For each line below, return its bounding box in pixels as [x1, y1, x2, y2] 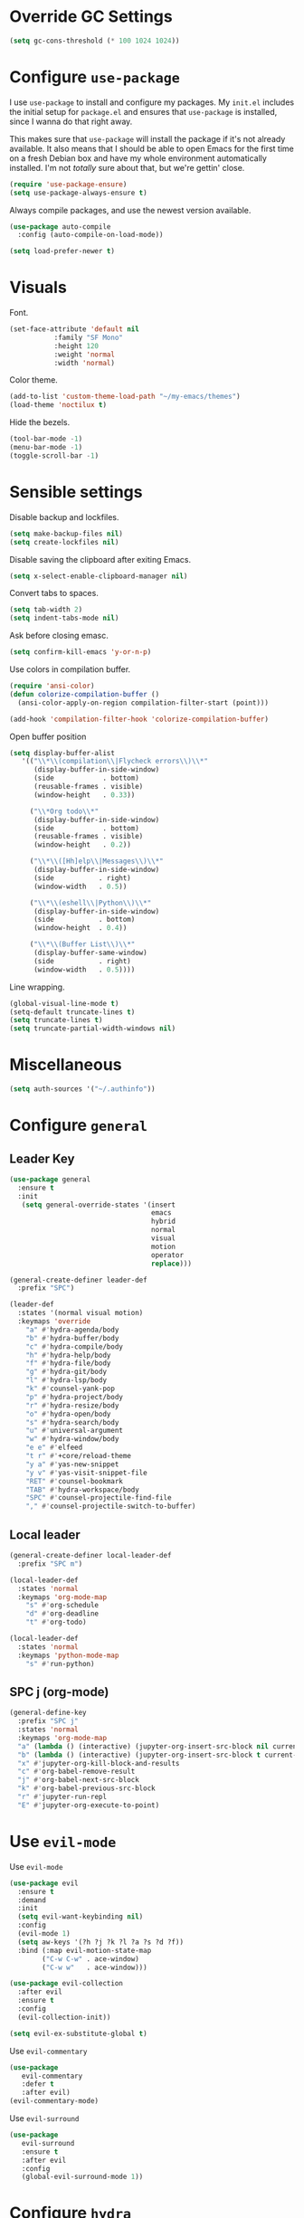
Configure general [9, 1115, 147, 1136]
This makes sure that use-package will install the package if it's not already [9, 133, 286, 144]
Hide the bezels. [9, 417, 71, 428]
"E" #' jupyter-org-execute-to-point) [17, 1800, 160, 1810]
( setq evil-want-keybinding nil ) [17, 1912, 144, 1921]
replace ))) [150, 1259, 193, 1268]
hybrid [150, 1217, 176, 1227]
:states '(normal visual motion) [17, 1309, 144, 1318]
